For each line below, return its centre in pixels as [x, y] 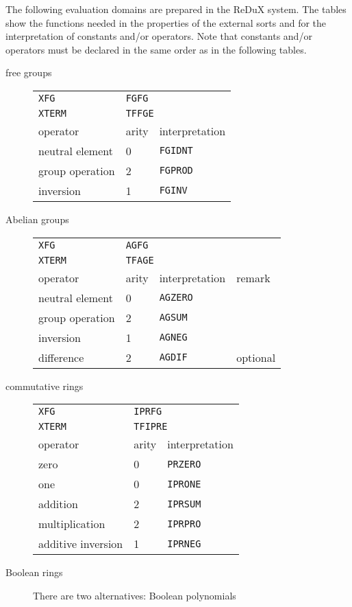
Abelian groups [37, 219]
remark [253, 277]
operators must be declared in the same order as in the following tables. [156, 49]
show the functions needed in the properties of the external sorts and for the [166, 22]
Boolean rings [34, 572]
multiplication [72, 524]
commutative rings [45, 386]
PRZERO [184, 464]
